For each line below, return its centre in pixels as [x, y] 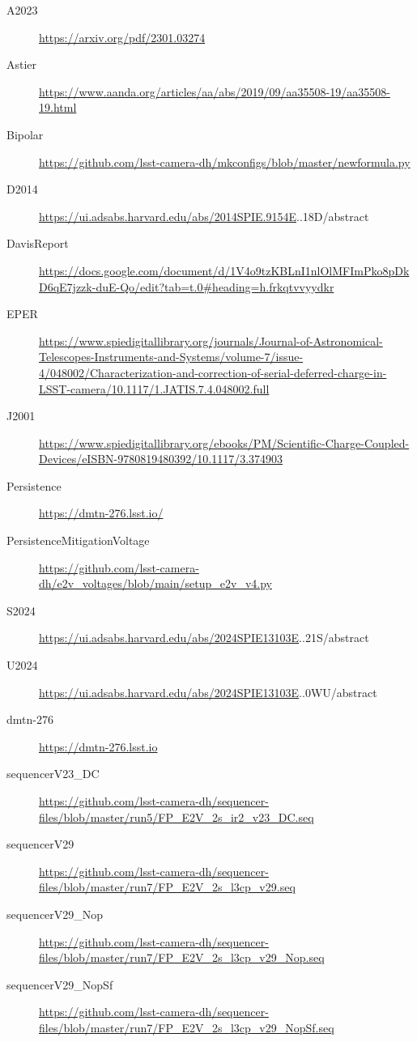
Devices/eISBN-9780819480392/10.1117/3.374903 [161, 459]
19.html [58, 107]
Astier [22, 64]
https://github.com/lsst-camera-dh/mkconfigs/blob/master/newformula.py [225, 162]
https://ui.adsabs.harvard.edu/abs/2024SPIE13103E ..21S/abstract [204, 638]
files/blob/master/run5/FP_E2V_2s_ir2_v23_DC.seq [177, 817]
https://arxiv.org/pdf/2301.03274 [122, 37]
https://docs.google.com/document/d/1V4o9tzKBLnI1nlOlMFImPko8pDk [224, 270]
